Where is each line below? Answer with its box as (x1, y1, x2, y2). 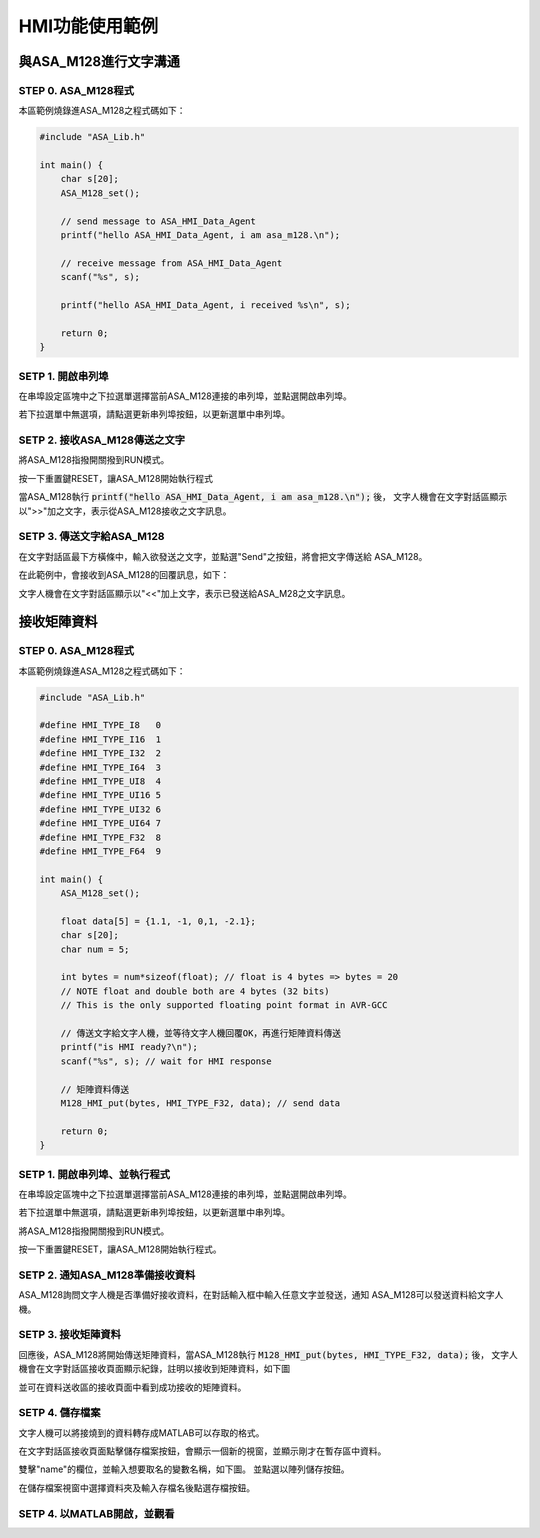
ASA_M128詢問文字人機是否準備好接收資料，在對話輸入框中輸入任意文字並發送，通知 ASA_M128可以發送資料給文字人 (18, 1289, 504, 1301)
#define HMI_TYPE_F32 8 (39, 831, 162, 843)
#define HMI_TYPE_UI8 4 (39, 776, 162, 787)
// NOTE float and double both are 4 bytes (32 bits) (60, 985, 330, 997)
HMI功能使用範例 (18, 15, 159, 37)
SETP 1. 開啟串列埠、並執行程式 (18, 1167, 170, 1181)
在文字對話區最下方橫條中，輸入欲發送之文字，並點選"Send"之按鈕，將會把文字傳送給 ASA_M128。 (18, 550, 428, 562)
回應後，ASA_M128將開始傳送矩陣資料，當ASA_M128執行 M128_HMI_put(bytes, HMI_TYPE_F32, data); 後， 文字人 (18, 1348, 519, 1360)
